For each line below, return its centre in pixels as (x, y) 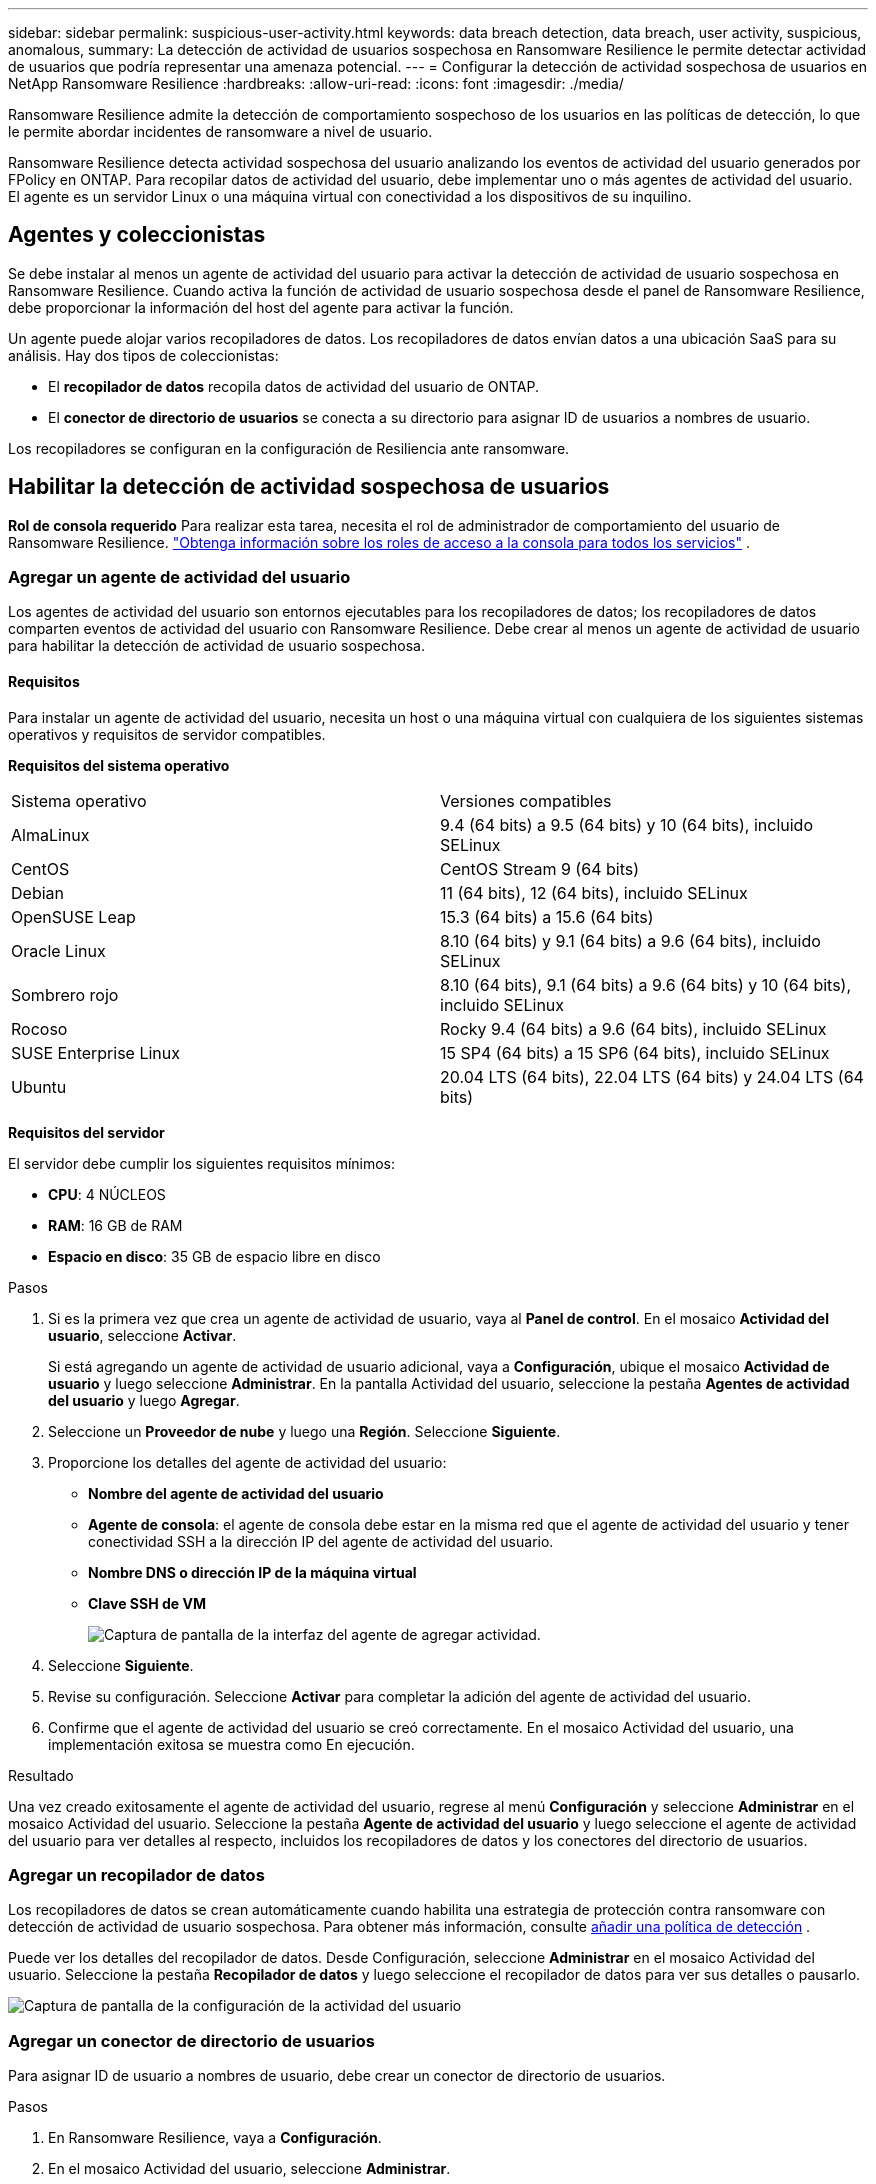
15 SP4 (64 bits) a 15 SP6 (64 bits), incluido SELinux (635, 1052)
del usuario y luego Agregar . (144, 1400)
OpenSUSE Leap (73, 916)
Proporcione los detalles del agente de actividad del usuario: (247, 1462)
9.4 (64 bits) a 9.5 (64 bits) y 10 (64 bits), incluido (626, 824)
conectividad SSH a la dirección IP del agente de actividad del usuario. (321, 1541)
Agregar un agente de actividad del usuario (179, 577)
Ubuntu (39, 1086)
